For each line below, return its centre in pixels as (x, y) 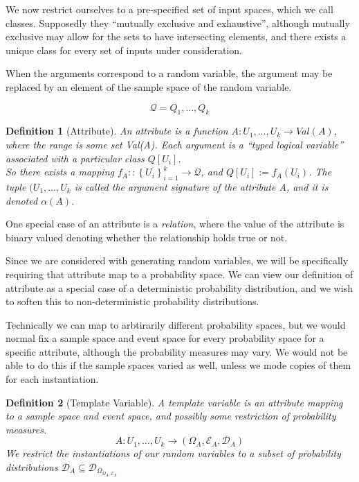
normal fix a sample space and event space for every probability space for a (165, 338)
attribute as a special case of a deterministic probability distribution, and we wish (179, 287)
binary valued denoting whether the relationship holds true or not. (147, 237)
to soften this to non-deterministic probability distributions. (132, 301)
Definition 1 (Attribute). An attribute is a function (117, 131)
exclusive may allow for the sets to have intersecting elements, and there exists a (176, 36)
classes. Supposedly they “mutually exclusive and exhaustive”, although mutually (178, 23)
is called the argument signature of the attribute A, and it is (201, 186)
